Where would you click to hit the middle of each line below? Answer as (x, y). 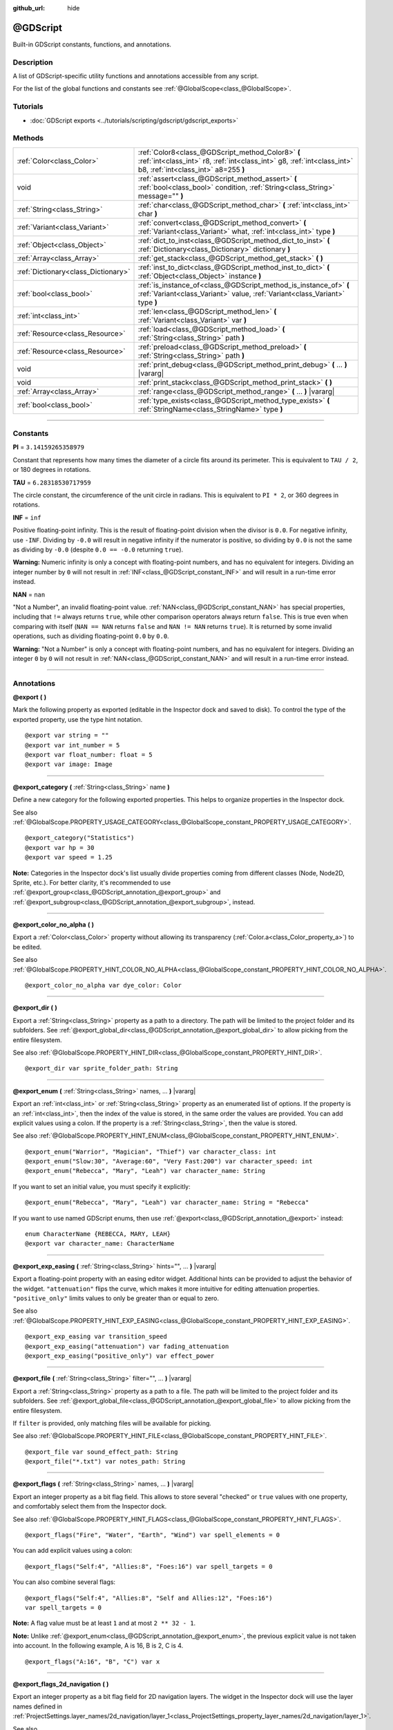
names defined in (37, 1706)
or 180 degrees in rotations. (52, 470)
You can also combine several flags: (64, 1582)
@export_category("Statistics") (80, 838)
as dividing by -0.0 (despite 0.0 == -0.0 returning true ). (98, 549)
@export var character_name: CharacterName (100, 1244)
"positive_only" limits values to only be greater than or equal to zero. (116, 1298)
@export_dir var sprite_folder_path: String (102, 1068)
